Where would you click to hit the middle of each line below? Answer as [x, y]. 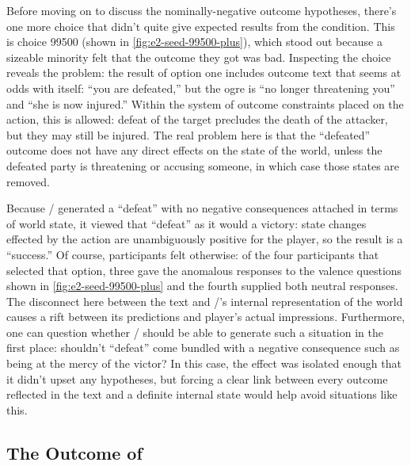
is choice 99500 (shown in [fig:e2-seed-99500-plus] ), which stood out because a [194, 42]
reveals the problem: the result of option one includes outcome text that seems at [204, 73]
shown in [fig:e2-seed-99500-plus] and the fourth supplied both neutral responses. [202, 286]
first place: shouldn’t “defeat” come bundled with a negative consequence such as [203, 348]
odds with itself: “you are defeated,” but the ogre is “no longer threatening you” [201, 88]
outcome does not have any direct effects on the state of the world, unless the [194, 150]
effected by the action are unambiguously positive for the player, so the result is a [205, 239]
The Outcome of [74, 452]
